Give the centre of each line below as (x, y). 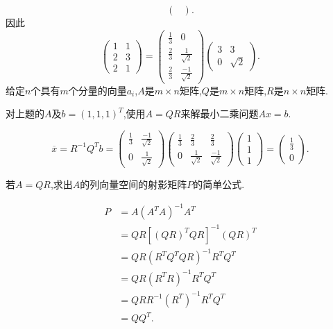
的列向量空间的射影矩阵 (134, 184)
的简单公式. (219, 184)
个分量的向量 (97, 90)
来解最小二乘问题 (220, 113)
